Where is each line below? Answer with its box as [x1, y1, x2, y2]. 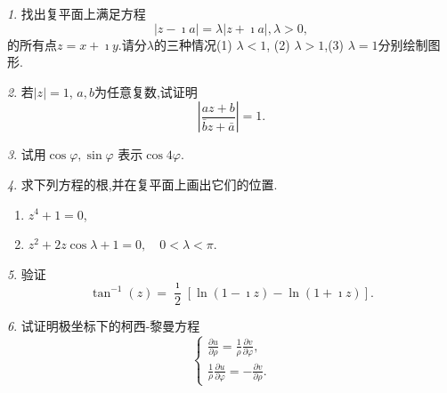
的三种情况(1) [153, 35, 232, 53]
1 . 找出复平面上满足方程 [7, 4, 146, 22]
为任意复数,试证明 [93, 82, 198, 100]
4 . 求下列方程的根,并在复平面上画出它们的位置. [7, 174, 278, 193]
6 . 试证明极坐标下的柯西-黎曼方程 [7, 317, 200, 335]
